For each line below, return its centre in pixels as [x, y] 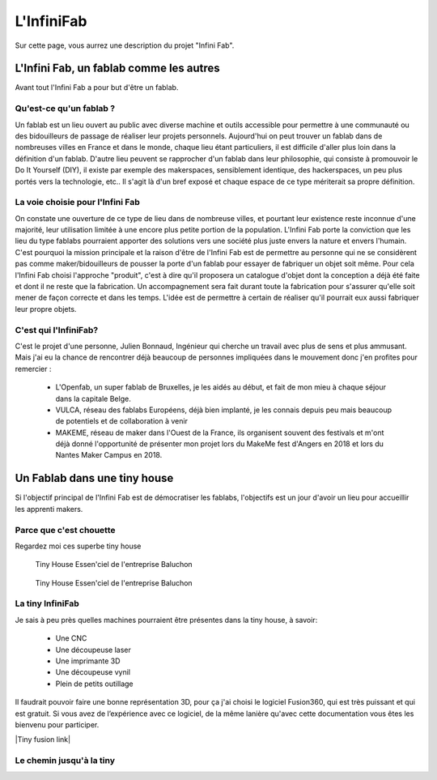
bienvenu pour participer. [57, 724]
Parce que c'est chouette [65, 530]
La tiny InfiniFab [47, 603]
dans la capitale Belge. [93, 399]
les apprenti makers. [49, 509]
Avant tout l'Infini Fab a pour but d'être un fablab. [97, 87]
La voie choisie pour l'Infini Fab [78, 202]
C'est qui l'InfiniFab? [57, 330]
